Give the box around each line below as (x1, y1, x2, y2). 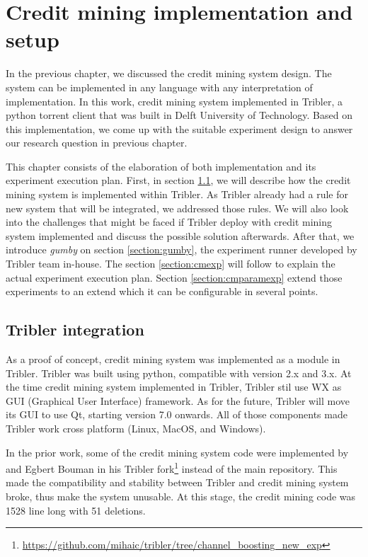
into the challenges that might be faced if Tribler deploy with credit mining (6, 214, 333, 229)
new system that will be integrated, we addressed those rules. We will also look (6, 200, 349, 215)
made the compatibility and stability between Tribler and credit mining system (6, 475, 349, 490)
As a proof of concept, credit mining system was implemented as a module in (6, 352, 340, 367)
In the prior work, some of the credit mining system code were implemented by (6, 444, 349, 459)
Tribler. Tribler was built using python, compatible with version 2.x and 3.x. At (6, 365, 352, 380)
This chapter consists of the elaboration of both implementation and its (6, 159, 316, 173)
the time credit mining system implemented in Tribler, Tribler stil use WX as (6, 379, 342, 394)
